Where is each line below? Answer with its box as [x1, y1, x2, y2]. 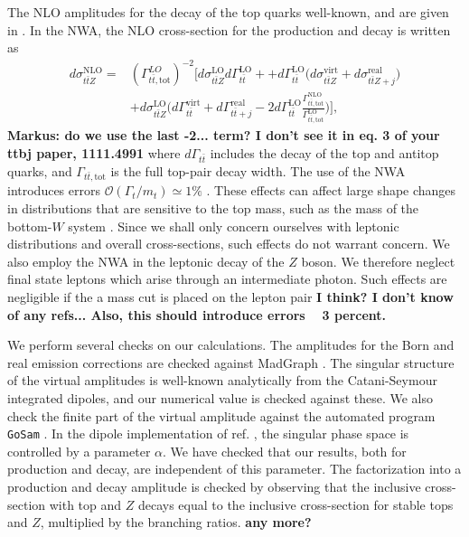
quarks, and [7, 161, 72, 180]
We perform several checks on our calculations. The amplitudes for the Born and [7, 335, 455, 354]
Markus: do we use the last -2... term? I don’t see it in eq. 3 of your [7, 126, 440, 145]
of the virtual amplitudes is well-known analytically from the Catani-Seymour [7, 371, 437, 390]
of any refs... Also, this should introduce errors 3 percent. [7, 305, 387, 324]
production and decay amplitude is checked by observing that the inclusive [7, 476, 421, 495]
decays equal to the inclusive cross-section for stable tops [137, 495, 454, 513]
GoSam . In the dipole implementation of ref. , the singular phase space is [7, 424, 409, 443]
